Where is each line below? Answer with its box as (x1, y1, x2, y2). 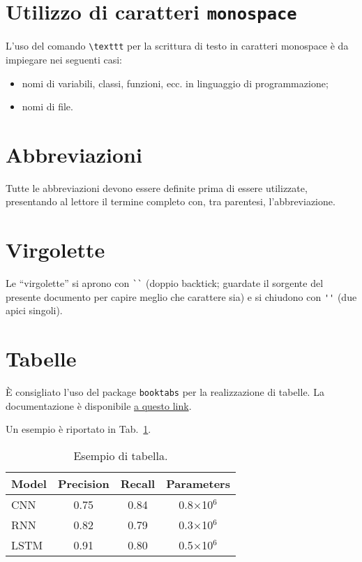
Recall (120, 475, 156, 491)
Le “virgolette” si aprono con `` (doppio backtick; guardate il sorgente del (6, 276, 324, 290)
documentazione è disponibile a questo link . (6, 398, 192, 413)
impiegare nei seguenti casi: (6, 52, 123, 66)
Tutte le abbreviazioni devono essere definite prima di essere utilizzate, (6, 180, 308, 195)
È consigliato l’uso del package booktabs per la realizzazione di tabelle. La (6, 385, 324, 399)
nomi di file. (22, 99, 73, 114)
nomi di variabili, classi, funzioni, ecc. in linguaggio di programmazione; (22, 75, 329, 90)
